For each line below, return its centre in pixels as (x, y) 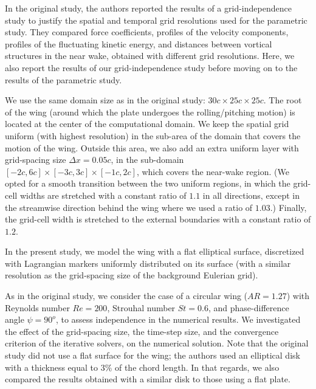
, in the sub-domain (147, 160)
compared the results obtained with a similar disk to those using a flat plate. (148, 379)
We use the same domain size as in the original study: (105, 100)
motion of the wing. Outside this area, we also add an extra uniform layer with (152, 147)
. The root (283, 100)
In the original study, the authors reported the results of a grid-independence (148, 8)
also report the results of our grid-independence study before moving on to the (151, 67)
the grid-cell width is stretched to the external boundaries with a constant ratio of (158, 219)
